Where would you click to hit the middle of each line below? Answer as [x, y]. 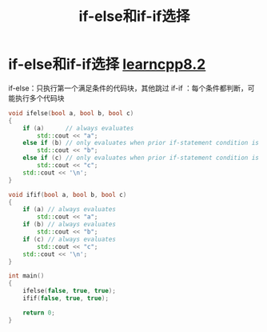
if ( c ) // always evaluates [69, 239]
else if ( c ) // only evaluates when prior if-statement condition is [141, 158]
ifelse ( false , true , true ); [69, 291]
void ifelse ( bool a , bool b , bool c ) [71, 113]
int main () [26, 276]
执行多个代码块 [40, 98]
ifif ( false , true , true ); [66, 298]
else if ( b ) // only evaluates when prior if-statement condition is [141, 143]
